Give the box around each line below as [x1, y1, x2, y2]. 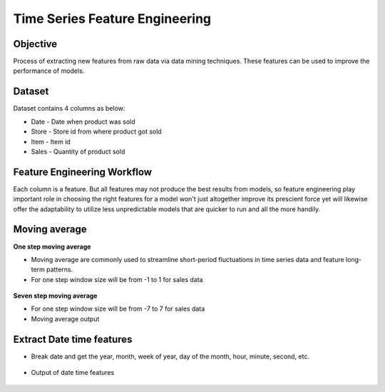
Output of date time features [31, 368, 115, 377]
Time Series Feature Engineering [13, 11, 212, 26]
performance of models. [13, 66, 85, 75]
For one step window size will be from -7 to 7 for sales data [31, 304, 205, 313]
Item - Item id [31, 137, 71, 146]
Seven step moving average [13, 291, 98, 300]
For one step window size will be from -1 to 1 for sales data [31, 275, 203, 283]
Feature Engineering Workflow [13, 166, 153, 178]
